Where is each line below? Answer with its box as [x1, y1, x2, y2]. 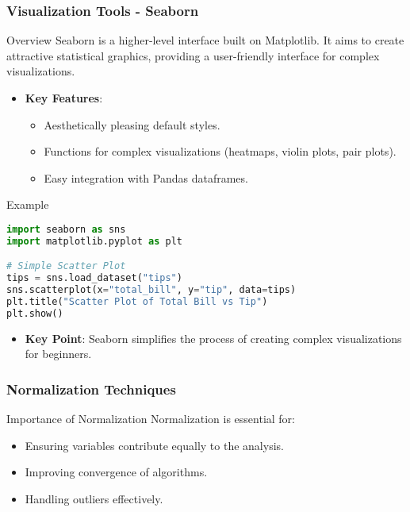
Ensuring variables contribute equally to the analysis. [25, 437, 284, 453]
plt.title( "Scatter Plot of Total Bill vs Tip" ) [6, 296, 268, 307]
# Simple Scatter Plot [6, 260, 126, 272]
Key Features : [25, 90, 103, 106]
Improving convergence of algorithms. [25, 464, 208, 480]
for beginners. [25, 345, 92, 362]
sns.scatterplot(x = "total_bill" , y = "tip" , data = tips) [6, 284, 297, 296]
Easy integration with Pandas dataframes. [44, 169, 248, 186]
